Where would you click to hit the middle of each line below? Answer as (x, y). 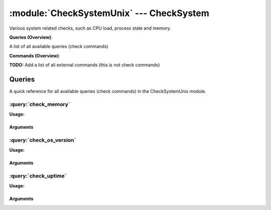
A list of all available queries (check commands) (59, 46)
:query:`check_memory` (40, 104)
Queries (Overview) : (31, 37)
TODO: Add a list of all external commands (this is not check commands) (85, 65)
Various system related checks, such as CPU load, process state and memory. (90, 28)
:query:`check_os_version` (43, 140)
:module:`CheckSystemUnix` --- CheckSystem (109, 13)
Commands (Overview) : (35, 56)
